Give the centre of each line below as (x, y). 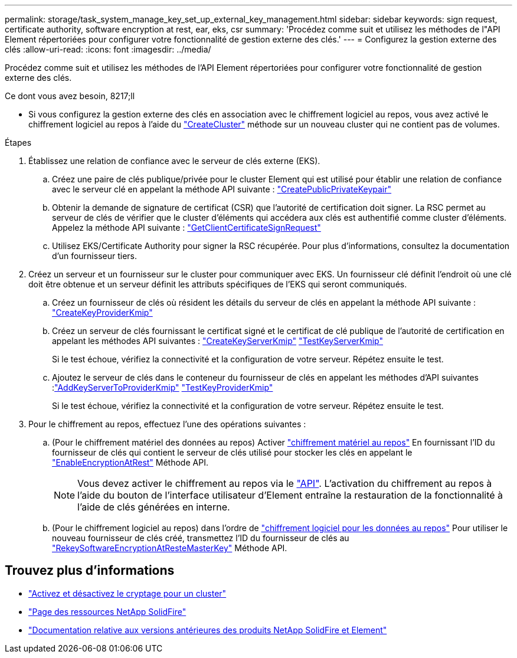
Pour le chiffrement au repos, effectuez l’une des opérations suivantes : (167, 424)
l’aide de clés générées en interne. (154, 507)
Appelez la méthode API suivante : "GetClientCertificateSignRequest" (186, 227)
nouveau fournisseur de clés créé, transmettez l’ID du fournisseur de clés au (201, 538)
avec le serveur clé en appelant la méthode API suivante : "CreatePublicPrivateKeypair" (222, 189)
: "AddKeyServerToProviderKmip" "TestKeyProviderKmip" (163, 387)
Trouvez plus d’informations (90, 571)
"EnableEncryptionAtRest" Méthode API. (130, 462)
